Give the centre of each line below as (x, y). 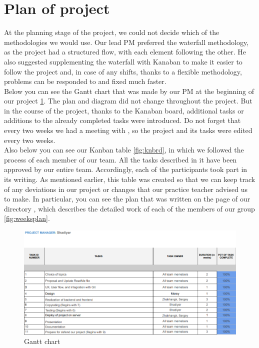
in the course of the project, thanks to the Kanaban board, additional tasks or (124, 110)
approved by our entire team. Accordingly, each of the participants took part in (126, 169)
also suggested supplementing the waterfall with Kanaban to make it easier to (123, 61)
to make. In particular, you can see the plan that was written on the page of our (127, 199)
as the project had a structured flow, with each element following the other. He (125, 52)
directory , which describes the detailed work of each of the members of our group (129, 208)
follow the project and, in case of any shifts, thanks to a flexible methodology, (123, 71)
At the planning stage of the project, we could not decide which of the (112, 32)
